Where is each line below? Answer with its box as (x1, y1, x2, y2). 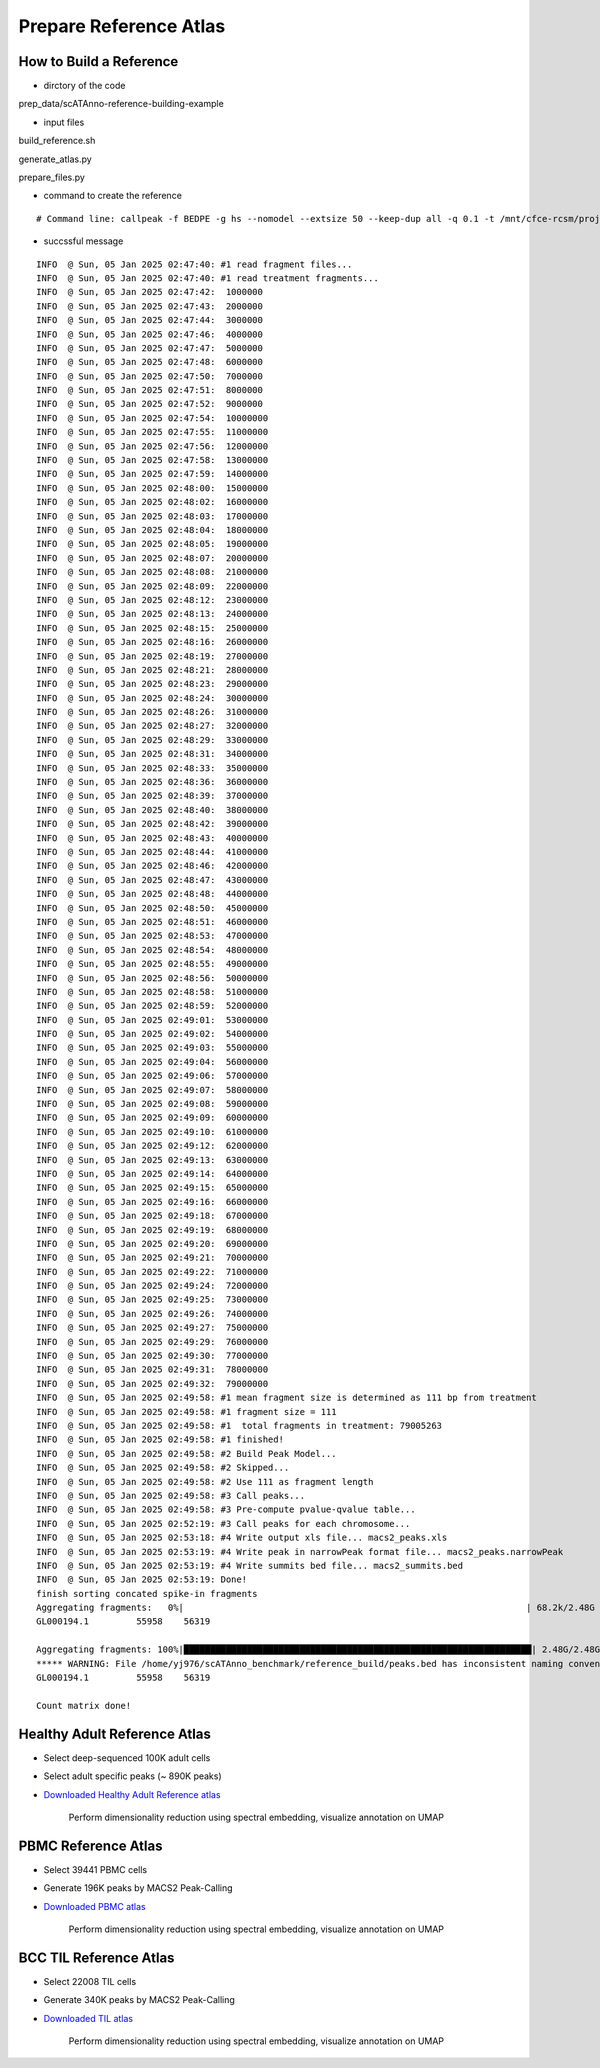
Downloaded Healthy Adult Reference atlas (43, 1788, 221, 1800)
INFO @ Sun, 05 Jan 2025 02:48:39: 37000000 (36, 790, 269, 802)
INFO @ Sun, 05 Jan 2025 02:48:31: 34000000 (36, 748, 269, 760)
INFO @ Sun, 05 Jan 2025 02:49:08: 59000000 (36, 1098, 269, 1110)
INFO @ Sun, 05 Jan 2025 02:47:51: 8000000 (36, 385, 264, 396)
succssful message (43, 235, 124, 247)
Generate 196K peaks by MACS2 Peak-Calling (43, 1882, 234, 1894)
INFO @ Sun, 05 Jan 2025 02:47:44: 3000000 (36, 315, 264, 326)
